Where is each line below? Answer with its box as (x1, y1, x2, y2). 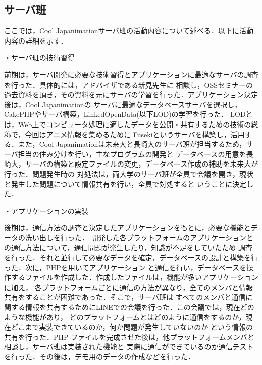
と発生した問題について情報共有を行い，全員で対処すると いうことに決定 (4, 178, 247, 189)
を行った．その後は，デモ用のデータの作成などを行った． (4, 351, 195, 362)
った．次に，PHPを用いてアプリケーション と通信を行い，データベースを (4, 262, 247, 272)
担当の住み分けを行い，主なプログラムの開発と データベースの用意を (18, 148, 246, 159)
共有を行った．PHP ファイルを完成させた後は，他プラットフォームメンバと (4, 331, 254, 342)
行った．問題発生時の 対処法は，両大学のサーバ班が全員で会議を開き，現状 (4, 168, 254, 179)
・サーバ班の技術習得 (4, 52, 75, 63)
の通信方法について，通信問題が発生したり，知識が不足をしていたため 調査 (4, 242, 252, 253)
